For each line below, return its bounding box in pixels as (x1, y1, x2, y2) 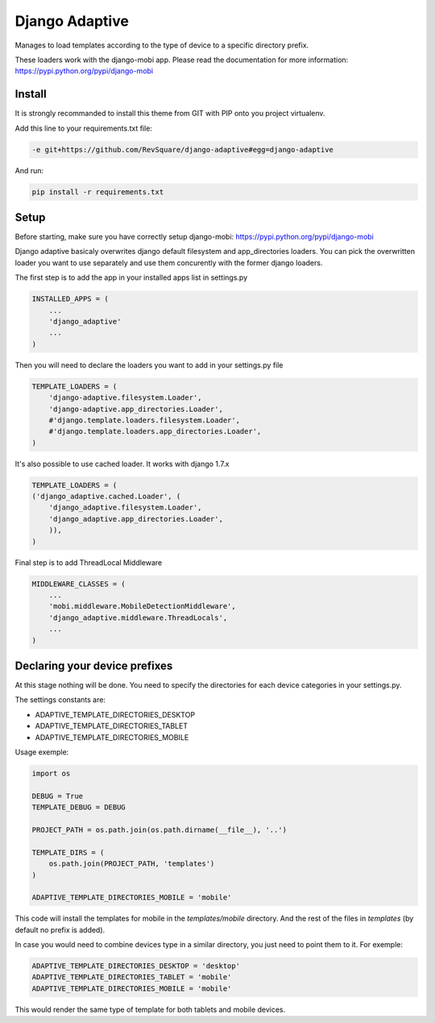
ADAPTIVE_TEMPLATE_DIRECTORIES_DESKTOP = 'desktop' (31, 962, 241, 971)
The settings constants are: (14, 695, 106, 705)
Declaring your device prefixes (14, 659, 173, 672)
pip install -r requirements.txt (31, 187, 164, 197)
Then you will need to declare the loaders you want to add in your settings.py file (14, 360, 284, 370)
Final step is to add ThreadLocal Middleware (14, 557, 163, 568)
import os (31, 769, 71, 778)
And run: (14, 165, 44, 175)
